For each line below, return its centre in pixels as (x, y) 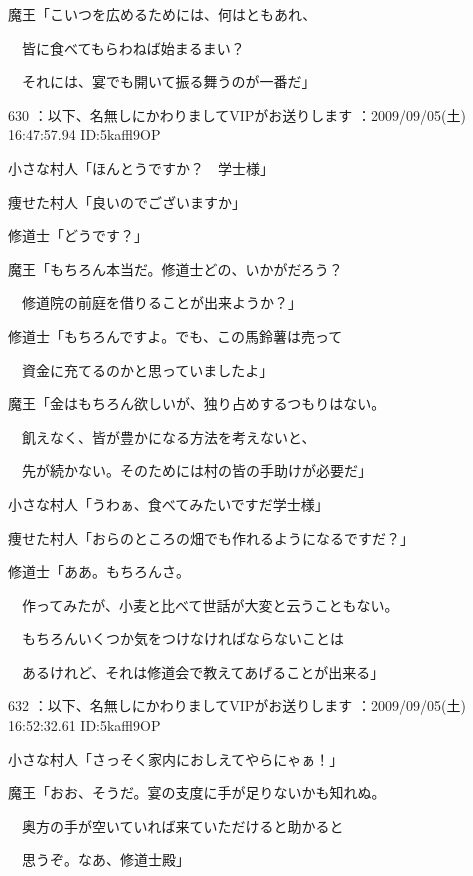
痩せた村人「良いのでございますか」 (127, 201)
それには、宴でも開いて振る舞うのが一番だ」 (168, 81)
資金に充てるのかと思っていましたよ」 (147, 369)
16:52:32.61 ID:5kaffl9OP (84, 725)
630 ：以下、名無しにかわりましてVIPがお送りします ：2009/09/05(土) (237, 114)
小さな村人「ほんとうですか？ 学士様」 (141, 167)
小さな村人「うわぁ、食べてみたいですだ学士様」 (168, 503)
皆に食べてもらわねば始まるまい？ (133, 47)
